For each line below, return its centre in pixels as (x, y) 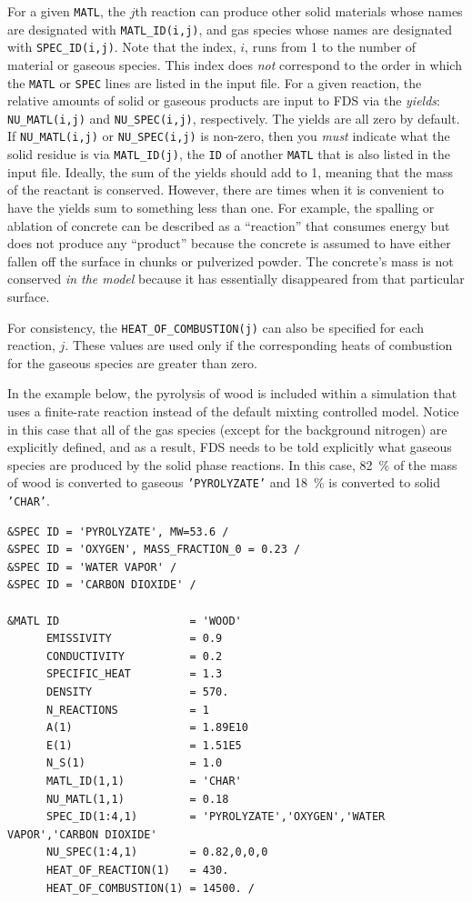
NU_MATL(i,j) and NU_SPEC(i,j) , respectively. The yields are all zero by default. (234, 118)
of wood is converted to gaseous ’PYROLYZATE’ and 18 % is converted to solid (224, 482)
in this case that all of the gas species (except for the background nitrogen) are (227, 429)
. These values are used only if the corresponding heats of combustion (259, 345)
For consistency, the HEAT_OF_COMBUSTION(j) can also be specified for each (216, 327)
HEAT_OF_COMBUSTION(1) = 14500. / (151, 888)
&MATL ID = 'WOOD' (125, 621)
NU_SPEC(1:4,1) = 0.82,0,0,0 (157, 852)
